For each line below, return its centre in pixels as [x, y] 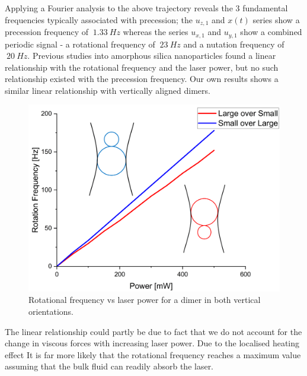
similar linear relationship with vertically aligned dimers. [108, 90]
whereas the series [156, 32]
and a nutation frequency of [234, 44]
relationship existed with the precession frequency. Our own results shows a [142, 79]
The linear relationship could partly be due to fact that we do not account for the [153, 331]
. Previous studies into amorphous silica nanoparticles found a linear [152, 56]
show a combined [271, 32]
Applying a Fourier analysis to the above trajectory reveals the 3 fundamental [146, 8]
